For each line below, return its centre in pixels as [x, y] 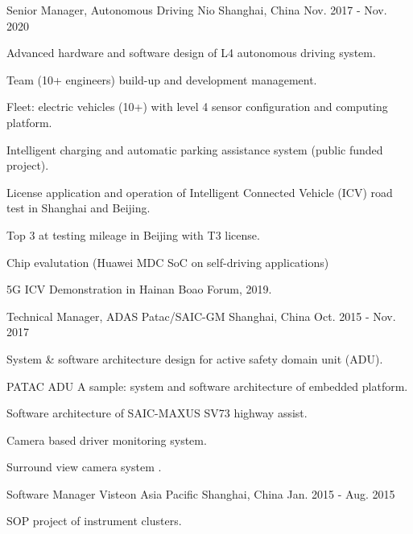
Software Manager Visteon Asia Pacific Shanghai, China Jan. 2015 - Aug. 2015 [201, 493]
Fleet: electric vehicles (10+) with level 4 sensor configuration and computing [197, 107]
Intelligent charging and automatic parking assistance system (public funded [195, 149]
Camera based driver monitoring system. [107, 440]
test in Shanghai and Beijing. [78, 208]
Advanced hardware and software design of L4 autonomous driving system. [191, 53]
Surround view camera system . [84, 467]
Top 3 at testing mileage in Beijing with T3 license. [133, 234]
